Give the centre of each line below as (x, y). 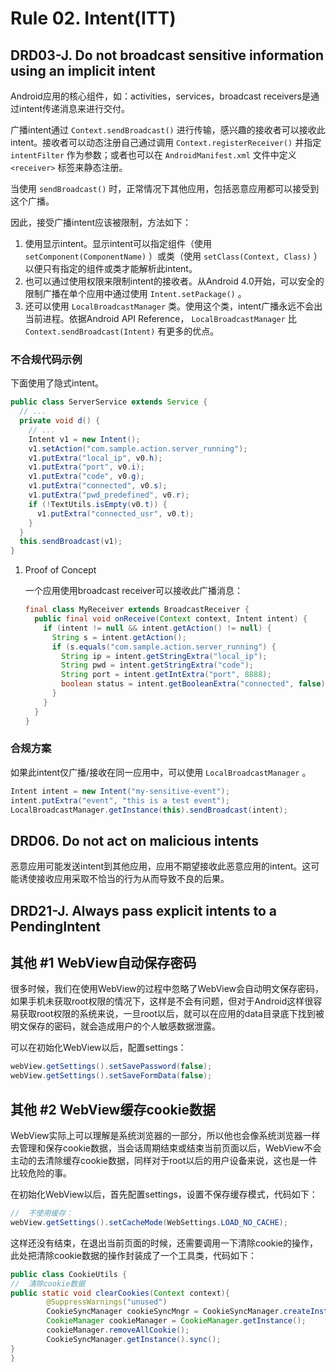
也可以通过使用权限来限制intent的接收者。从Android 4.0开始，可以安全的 (174, 281)
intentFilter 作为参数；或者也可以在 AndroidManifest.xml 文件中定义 (153, 155)
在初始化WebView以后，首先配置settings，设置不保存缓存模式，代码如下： (164, 1194)
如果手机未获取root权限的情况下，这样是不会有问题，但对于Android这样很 (162, 1001)
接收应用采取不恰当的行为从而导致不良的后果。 (133, 879)
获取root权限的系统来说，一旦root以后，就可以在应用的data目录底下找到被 (171, 1014)
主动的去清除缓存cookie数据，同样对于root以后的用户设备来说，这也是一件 (164, 1161)
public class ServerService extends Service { (109, 402)
